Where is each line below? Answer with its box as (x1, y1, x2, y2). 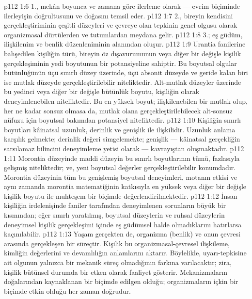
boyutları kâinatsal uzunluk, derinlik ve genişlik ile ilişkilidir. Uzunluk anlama (4, 124, 236, 134)
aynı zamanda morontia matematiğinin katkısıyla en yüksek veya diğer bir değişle (4, 181, 247, 191)
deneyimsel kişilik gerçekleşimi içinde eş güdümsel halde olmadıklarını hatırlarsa (4, 219, 242, 229)
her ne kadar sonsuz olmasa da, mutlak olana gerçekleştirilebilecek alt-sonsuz (4, 105, 233, 115)
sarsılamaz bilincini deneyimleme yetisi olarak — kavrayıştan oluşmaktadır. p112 (4, 143, 244, 153)
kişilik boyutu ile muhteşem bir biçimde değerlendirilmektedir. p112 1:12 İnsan (4, 190, 237, 201)
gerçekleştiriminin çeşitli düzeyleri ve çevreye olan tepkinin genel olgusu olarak (4, 20, 237, 30)
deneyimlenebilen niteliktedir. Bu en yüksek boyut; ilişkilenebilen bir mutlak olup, (4, 95, 248, 106)
